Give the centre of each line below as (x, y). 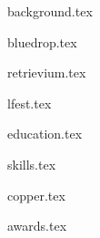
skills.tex (32, 164)
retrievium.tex (47, 72)
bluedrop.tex (42, 41)
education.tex (45, 134)
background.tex (50, 11)
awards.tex (37, 226)
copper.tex (36, 195)
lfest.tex (30, 103)
